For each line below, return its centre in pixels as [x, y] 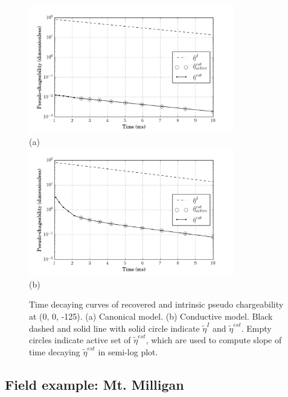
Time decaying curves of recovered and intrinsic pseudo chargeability [156, 304]
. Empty [256, 328]
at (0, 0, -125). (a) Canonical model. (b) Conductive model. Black [151, 316]
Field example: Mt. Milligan [94, 384]
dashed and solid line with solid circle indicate [114, 328]
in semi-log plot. [128, 351]
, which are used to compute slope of [214, 340]
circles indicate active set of [80, 340]
